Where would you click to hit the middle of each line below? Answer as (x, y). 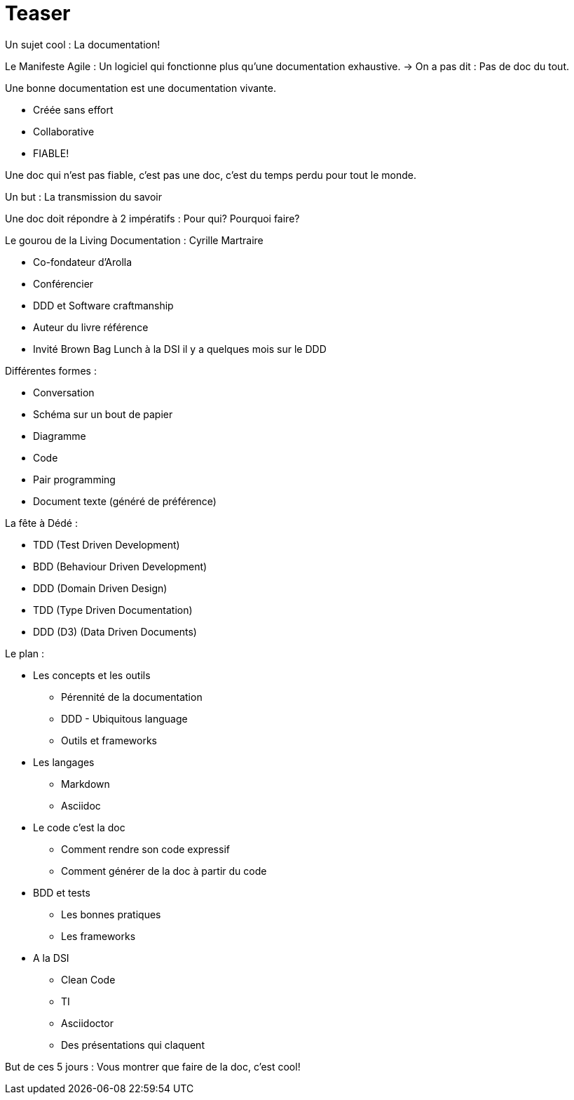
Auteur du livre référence (91, 327)
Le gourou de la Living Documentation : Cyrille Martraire (134, 240)
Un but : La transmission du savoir (83, 196)
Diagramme (60, 436)
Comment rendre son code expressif (145, 849)
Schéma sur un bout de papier (103, 414)
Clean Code (88, 979)
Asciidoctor (87, 1023)
